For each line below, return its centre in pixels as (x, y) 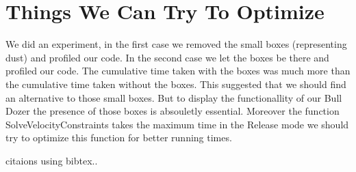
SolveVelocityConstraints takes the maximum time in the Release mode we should (177, 124)
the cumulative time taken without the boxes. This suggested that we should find (176, 84)
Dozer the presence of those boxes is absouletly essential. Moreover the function (173, 111)
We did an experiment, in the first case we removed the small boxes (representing (176, 44)
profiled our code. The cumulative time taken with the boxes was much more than (178, 71)
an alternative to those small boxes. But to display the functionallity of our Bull (174, 97)
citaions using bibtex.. (52, 160)
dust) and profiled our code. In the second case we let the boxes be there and (167, 57)
